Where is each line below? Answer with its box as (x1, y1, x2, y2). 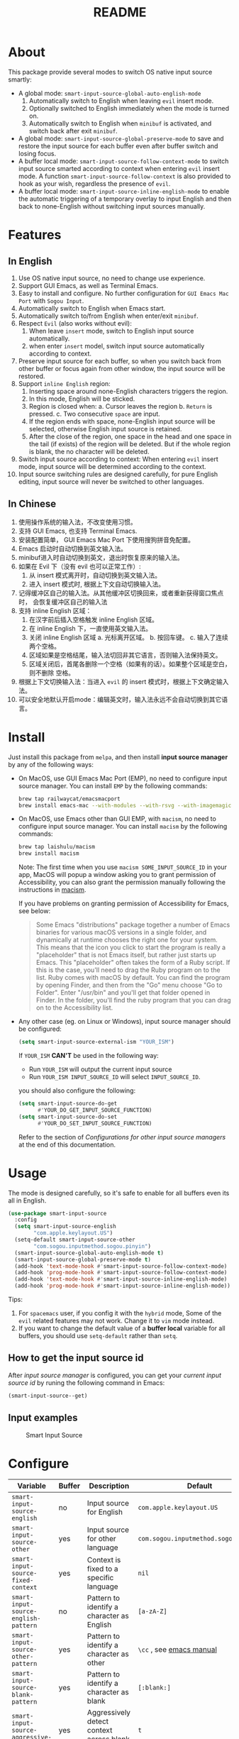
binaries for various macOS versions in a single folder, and (35, 928, 207, 937)
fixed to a (87, 1564, 118, 1574)
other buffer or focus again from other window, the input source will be (18, 364, 226, 372)
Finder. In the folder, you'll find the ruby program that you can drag (35, 996, 231, 1005)
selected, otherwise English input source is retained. (28, 424, 182, 433)
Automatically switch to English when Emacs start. (18, 304, 166, 312)
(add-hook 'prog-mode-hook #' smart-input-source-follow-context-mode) (14, 1269, 228, 1276)
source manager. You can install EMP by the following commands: (18, 781, 208, 790)
